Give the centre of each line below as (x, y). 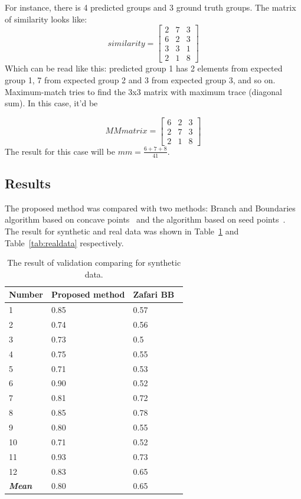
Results (28, 183)
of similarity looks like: (46, 19)
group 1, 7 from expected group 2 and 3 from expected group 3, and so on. (140, 79)
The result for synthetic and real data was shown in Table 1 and (122, 231)
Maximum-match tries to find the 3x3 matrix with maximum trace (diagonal (143, 91)
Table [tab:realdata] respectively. (64, 242)
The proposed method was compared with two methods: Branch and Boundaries (150, 208)
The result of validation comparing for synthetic (94, 262)
